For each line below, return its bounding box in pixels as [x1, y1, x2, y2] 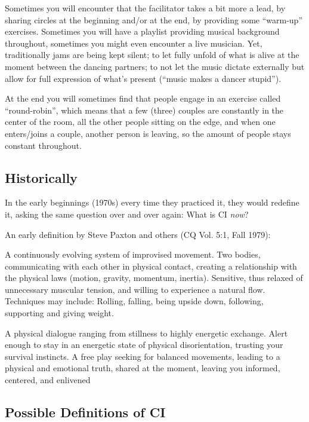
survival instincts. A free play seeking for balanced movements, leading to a [5, 350, 280, 362]
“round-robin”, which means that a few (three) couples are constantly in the [5, 103, 284, 116]
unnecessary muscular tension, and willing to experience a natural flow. [5, 283, 265, 295]
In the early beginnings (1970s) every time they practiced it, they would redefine [5, 196, 299, 209]
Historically [5, 168, 78, 186]
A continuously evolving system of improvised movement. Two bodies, [5, 248, 261, 261]
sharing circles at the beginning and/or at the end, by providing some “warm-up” [5, 13, 302, 26]
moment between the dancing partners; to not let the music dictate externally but [5, 60, 305, 72]
